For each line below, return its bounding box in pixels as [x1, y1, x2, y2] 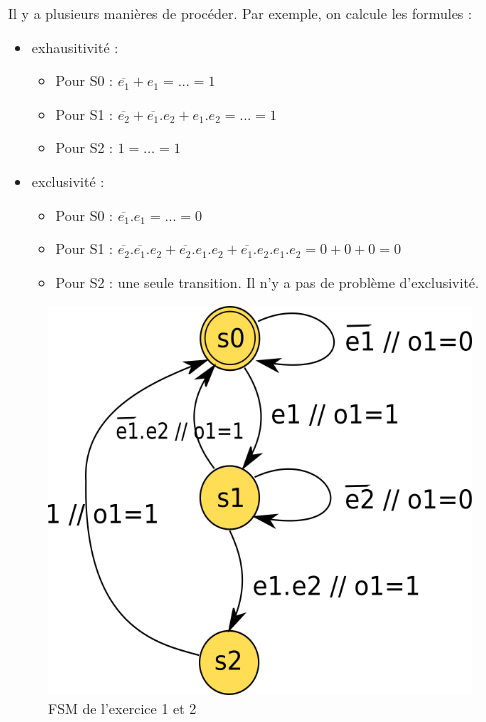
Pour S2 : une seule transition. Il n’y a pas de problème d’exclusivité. [55, 271, 479, 292]
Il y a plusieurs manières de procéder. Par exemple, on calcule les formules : [8, 3, 472, 23]
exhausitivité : [31, 36, 119, 57]
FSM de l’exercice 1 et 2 [48, 698, 197, 719]
